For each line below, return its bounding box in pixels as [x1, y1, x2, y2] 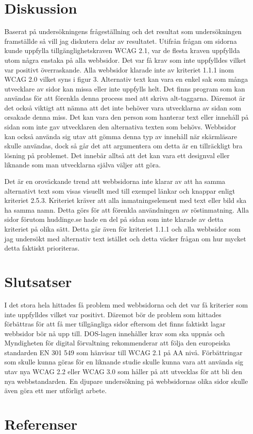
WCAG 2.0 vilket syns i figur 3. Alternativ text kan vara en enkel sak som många [4, 74, 248, 84]
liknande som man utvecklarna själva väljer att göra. [4, 160, 161, 170]
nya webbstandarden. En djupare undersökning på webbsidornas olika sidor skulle [4, 376, 248, 386]
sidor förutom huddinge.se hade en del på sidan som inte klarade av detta [4, 214, 223, 224]
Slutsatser [4, 271, 72, 291]
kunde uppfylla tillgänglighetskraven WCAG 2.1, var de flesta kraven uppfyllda [4, 45, 240, 55]
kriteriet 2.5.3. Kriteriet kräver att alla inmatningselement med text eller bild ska [4, 195, 247, 205]
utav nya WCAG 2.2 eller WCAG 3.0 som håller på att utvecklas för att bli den [4, 366, 242, 377]
